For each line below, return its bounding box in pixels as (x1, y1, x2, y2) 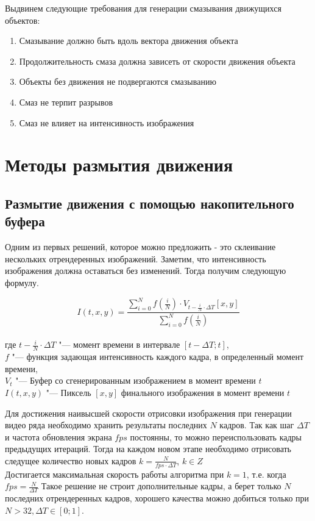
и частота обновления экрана (5, 430, 112, 443)
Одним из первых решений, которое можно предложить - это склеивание (5, 240, 276, 253)
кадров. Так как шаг (219, 419, 294, 431)
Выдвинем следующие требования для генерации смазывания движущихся (5, 2, 281, 14)
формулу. (5, 276, 39, 289)
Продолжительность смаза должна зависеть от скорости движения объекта (19, 54, 296, 67)
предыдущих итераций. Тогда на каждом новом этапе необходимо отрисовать (5, 442, 291, 455)
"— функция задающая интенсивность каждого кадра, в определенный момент (12, 350, 304, 363)
